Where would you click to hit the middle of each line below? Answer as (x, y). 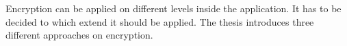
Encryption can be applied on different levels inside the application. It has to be (173, 8)
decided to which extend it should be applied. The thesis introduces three (160, 21)
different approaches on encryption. (79, 35)
